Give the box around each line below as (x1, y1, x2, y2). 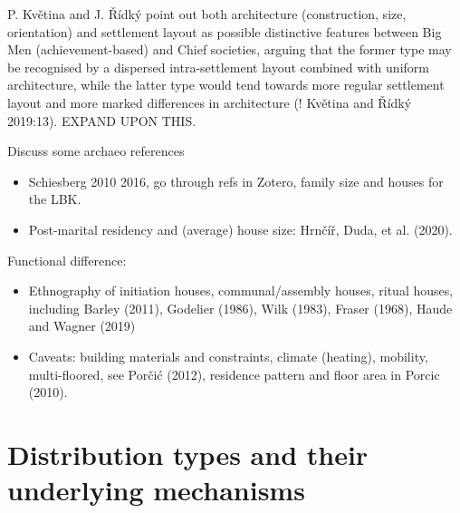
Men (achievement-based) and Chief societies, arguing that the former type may (7, 40, 452, 59)
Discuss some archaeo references (7, 141, 185, 160)
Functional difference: (7, 250, 127, 269)
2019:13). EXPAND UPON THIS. (7, 111, 196, 130)
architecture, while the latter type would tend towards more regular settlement (7, 75, 445, 94)
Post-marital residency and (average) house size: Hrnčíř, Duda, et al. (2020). (28, 219, 453, 238)
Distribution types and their (7, 435, 369, 472)
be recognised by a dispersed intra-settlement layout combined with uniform (7, 57, 429, 76)
